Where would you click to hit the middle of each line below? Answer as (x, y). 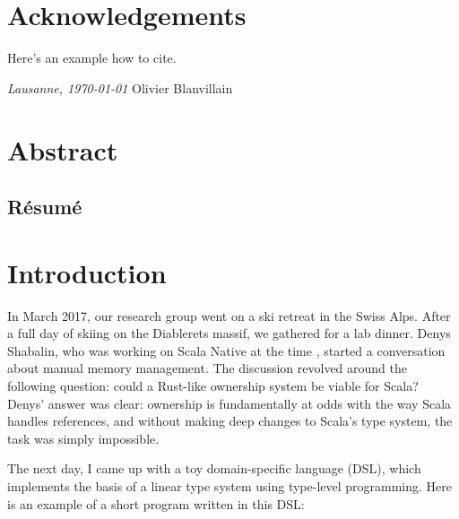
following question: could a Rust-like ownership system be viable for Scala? (213, 385)
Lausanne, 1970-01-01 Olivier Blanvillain (120, 87)
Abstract (63, 149)
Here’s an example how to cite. (92, 58)
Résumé (45, 207)
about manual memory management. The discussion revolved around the (208, 368)
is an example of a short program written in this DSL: (156, 503)
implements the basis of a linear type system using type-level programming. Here (230, 485)
